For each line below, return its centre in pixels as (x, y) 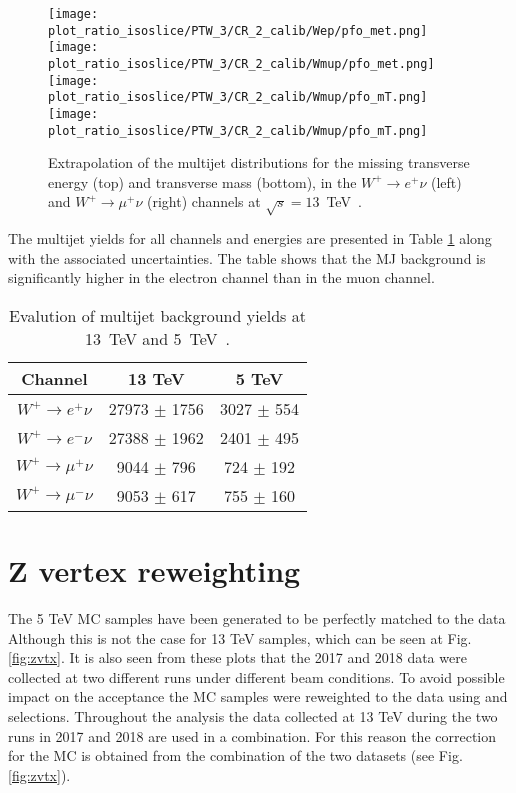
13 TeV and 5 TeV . (157, 338)
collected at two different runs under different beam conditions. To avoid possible (256, 676)
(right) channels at (204, 201)
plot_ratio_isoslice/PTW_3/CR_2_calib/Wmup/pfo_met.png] (241, 63)
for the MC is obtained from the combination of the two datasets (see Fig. (235, 755)
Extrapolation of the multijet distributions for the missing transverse (259, 162)
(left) (446, 181)
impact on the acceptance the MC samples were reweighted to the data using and (258, 696)
